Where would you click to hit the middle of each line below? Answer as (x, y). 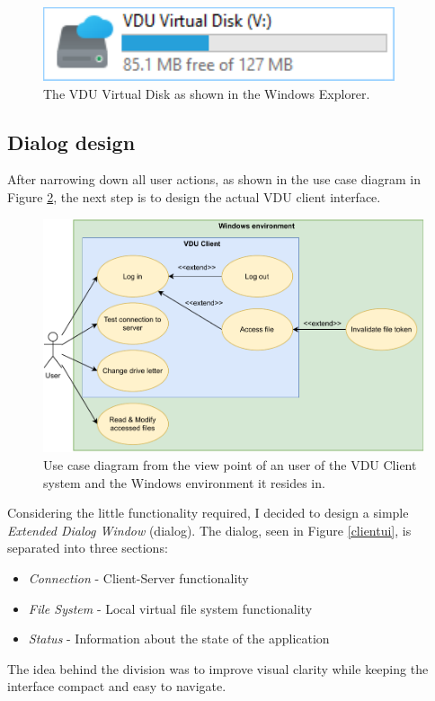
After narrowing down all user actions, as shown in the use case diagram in (214, 179)
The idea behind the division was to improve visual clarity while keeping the (218, 668)
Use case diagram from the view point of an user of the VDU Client (230, 464)
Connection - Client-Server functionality (138, 577)
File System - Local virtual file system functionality (170, 608)
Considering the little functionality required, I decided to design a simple (208, 513)
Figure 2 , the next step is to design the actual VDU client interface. (194, 196)
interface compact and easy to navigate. (117, 686)
